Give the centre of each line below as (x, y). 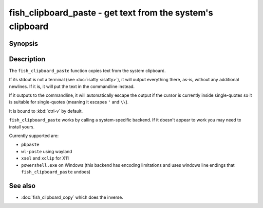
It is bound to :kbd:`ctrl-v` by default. (46, 111)
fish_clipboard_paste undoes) (56, 172)
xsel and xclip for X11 (45, 158)
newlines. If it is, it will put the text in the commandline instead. (72, 86)
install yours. (22, 127)
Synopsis (24, 43)
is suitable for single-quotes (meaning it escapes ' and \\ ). (69, 102)
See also (22, 185)
